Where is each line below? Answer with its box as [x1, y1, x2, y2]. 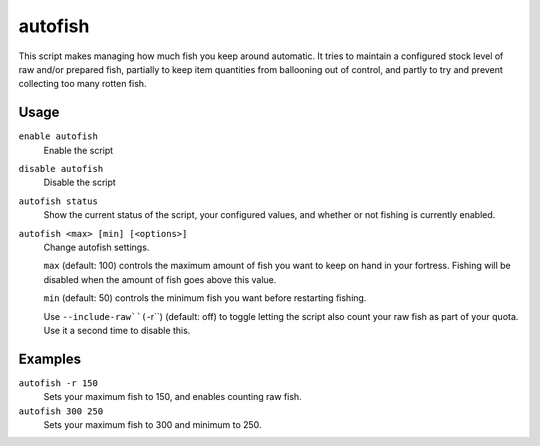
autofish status [18, 195, 99, 207]
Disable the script [43, 176, 117, 189]
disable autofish [18, 163, 104, 175]
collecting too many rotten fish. [18, 78, 147, 90]
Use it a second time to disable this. [43, 324, 191, 336]
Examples [18, 350, 82, 367]
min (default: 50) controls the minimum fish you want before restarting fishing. [43, 292, 367, 304]
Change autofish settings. [43, 241, 150, 253]
